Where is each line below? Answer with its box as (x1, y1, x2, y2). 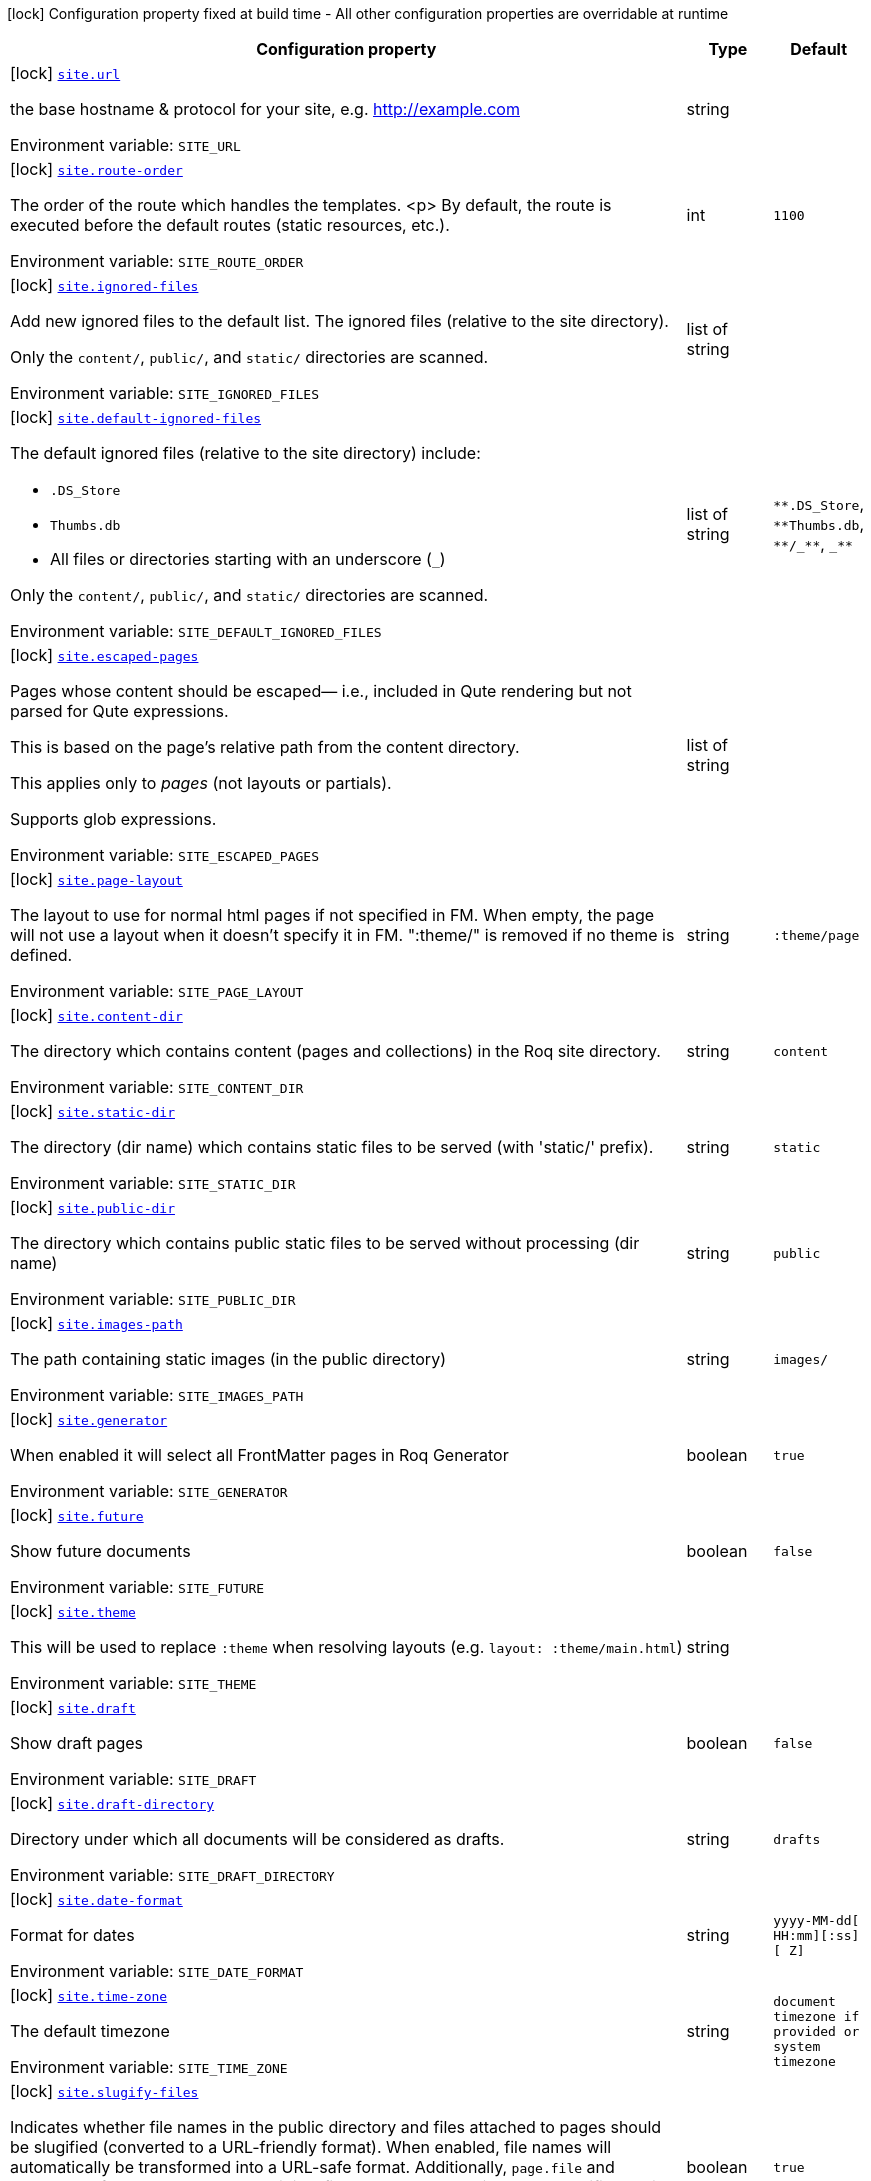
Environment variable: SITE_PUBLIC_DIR (10, 1289, 296, 1309)
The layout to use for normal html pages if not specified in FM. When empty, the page (10, 905, 655, 925)
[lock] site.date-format (10, 1889, 183, 1909)
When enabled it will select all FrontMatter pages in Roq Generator (10, 1445, 509, 1465)
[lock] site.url (10, 63, 121, 83)
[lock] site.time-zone (10, 1985, 168, 2005)
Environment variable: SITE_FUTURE (10, 1577, 265, 1597)
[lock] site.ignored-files (10, 275, 199, 295)
